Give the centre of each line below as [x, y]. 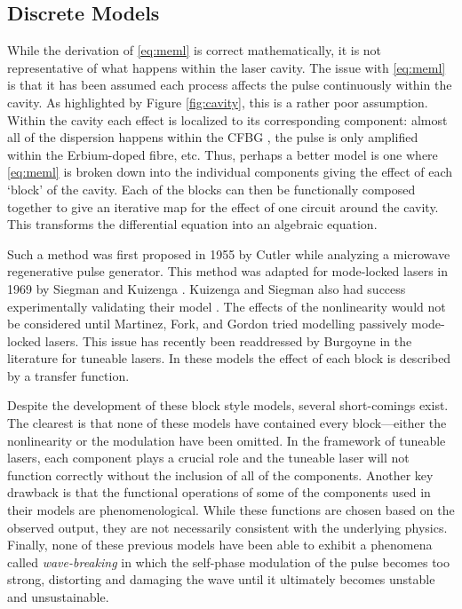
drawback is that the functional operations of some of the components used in [219, 492]
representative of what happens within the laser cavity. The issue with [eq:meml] [227, 67]
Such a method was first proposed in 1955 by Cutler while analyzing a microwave [229, 253]
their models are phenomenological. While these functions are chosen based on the [231, 510]
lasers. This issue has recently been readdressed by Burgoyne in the [228, 340]
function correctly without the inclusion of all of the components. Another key [220, 475]
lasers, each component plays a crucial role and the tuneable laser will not [208, 458]
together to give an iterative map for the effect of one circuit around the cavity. [223, 206]
